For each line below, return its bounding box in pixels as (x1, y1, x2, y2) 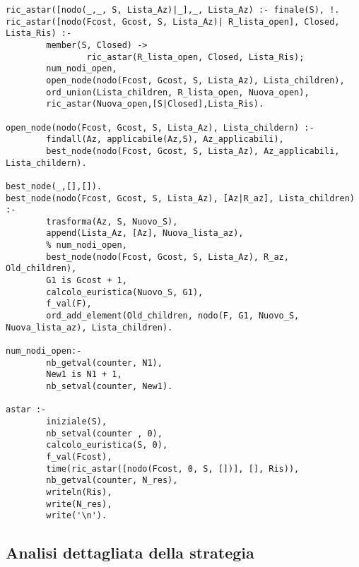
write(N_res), (46, 499, 112, 509)
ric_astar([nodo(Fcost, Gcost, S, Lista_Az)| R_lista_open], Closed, (6, 16, 340, 27)
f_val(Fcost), (46, 451, 112, 462)
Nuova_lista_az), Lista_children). (6, 322, 173, 333)
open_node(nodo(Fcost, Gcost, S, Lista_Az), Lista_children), (46, 75, 345, 85)
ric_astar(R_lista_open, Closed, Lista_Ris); (86, 52, 305, 62)
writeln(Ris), (46, 487, 112, 497)
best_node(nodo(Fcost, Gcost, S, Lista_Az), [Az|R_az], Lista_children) (6, 193, 355, 203)
